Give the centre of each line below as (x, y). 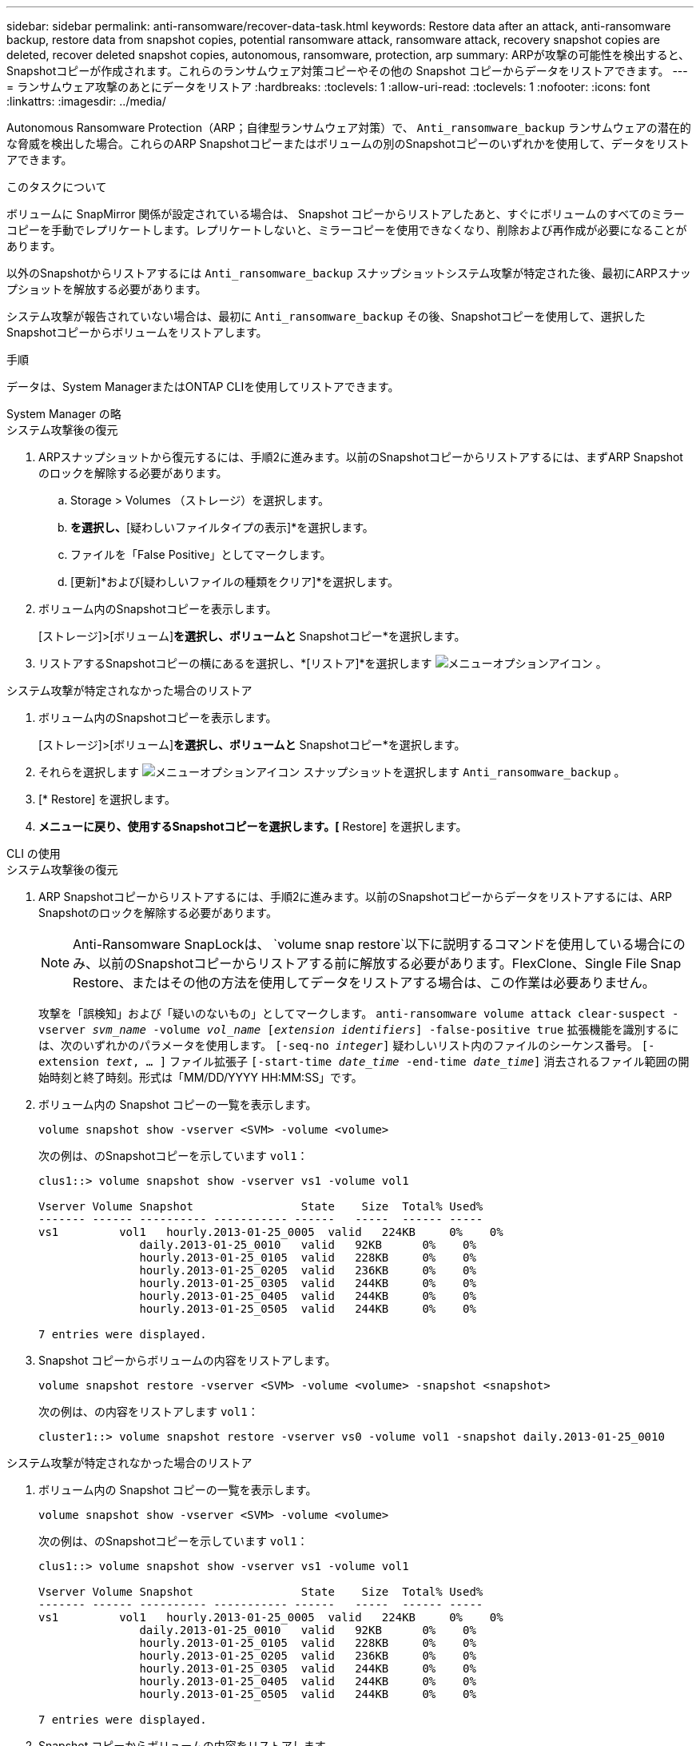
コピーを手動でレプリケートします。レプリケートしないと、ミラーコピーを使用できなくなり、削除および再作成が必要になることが (347, 230)
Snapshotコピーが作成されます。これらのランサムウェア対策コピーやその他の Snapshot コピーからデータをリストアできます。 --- (347, 71)
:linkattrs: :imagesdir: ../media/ (86, 101)
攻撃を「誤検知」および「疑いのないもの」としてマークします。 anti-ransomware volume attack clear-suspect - (359, 1013)
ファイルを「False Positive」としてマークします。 (201, 554)
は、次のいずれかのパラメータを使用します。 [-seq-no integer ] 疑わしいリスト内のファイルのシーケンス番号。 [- (347, 1045)
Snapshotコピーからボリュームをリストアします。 (137, 332)
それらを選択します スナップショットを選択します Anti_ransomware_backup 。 (332, 772)
